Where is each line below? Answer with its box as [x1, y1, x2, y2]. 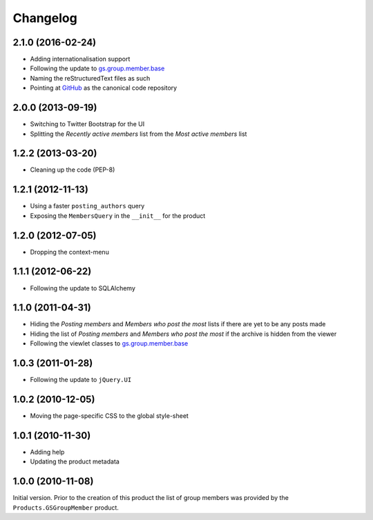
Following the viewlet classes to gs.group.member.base [30, 339, 189, 348]
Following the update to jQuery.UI [30, 376, 132, 384]
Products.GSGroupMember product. [12, 503, 119, 512]
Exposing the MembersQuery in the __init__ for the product [30, 211, 206, 220]
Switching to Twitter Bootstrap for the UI [30, 120, 145, 128]
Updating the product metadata [30, 457, 120, 466]
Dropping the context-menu [30, 248, 110, 256]
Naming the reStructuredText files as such [30, 74, 151, 82]
